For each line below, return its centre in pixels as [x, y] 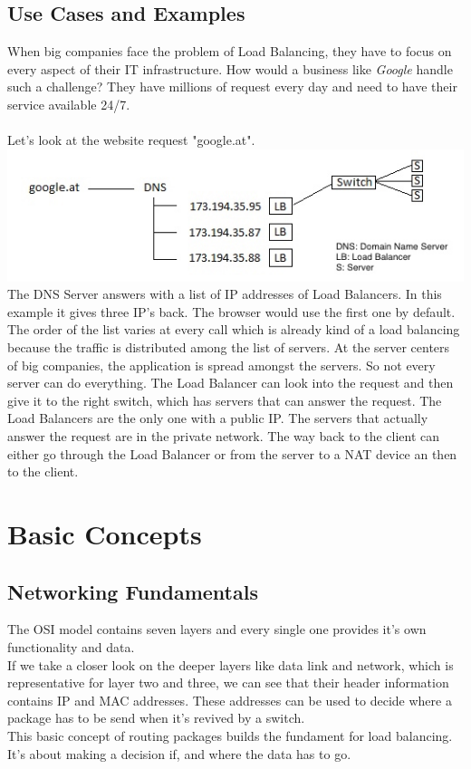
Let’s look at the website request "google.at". [131, 140]
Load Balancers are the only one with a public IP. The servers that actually [218, 418]
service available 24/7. [69, 104]
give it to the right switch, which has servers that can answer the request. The [225, 400]
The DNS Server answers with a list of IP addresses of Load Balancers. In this [225, 294]
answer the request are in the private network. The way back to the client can [224, 436]
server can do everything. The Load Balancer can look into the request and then [231, 383]
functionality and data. [71, 646]
